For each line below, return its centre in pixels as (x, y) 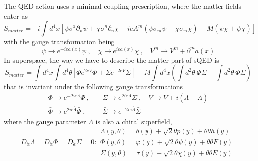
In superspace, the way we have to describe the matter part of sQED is (111, 59)
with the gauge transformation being (59, 42)
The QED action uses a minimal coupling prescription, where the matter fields (123, 6)
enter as (16, 16)
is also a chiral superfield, (134, 121)
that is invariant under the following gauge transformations (93, 86)
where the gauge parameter (45, 121)
